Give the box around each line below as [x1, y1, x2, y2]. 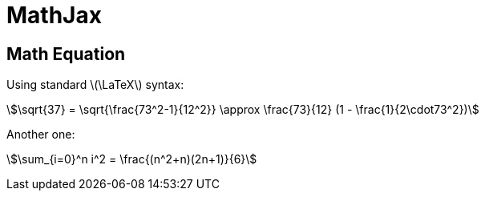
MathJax [6, 2, 102, 29]
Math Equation [6, 43, 126, 64]
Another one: [6, 127, 75, 142]
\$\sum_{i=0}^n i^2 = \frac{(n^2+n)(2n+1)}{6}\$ [6, 152, 257, 167]
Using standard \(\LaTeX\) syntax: [6, 78, 184, 92]
